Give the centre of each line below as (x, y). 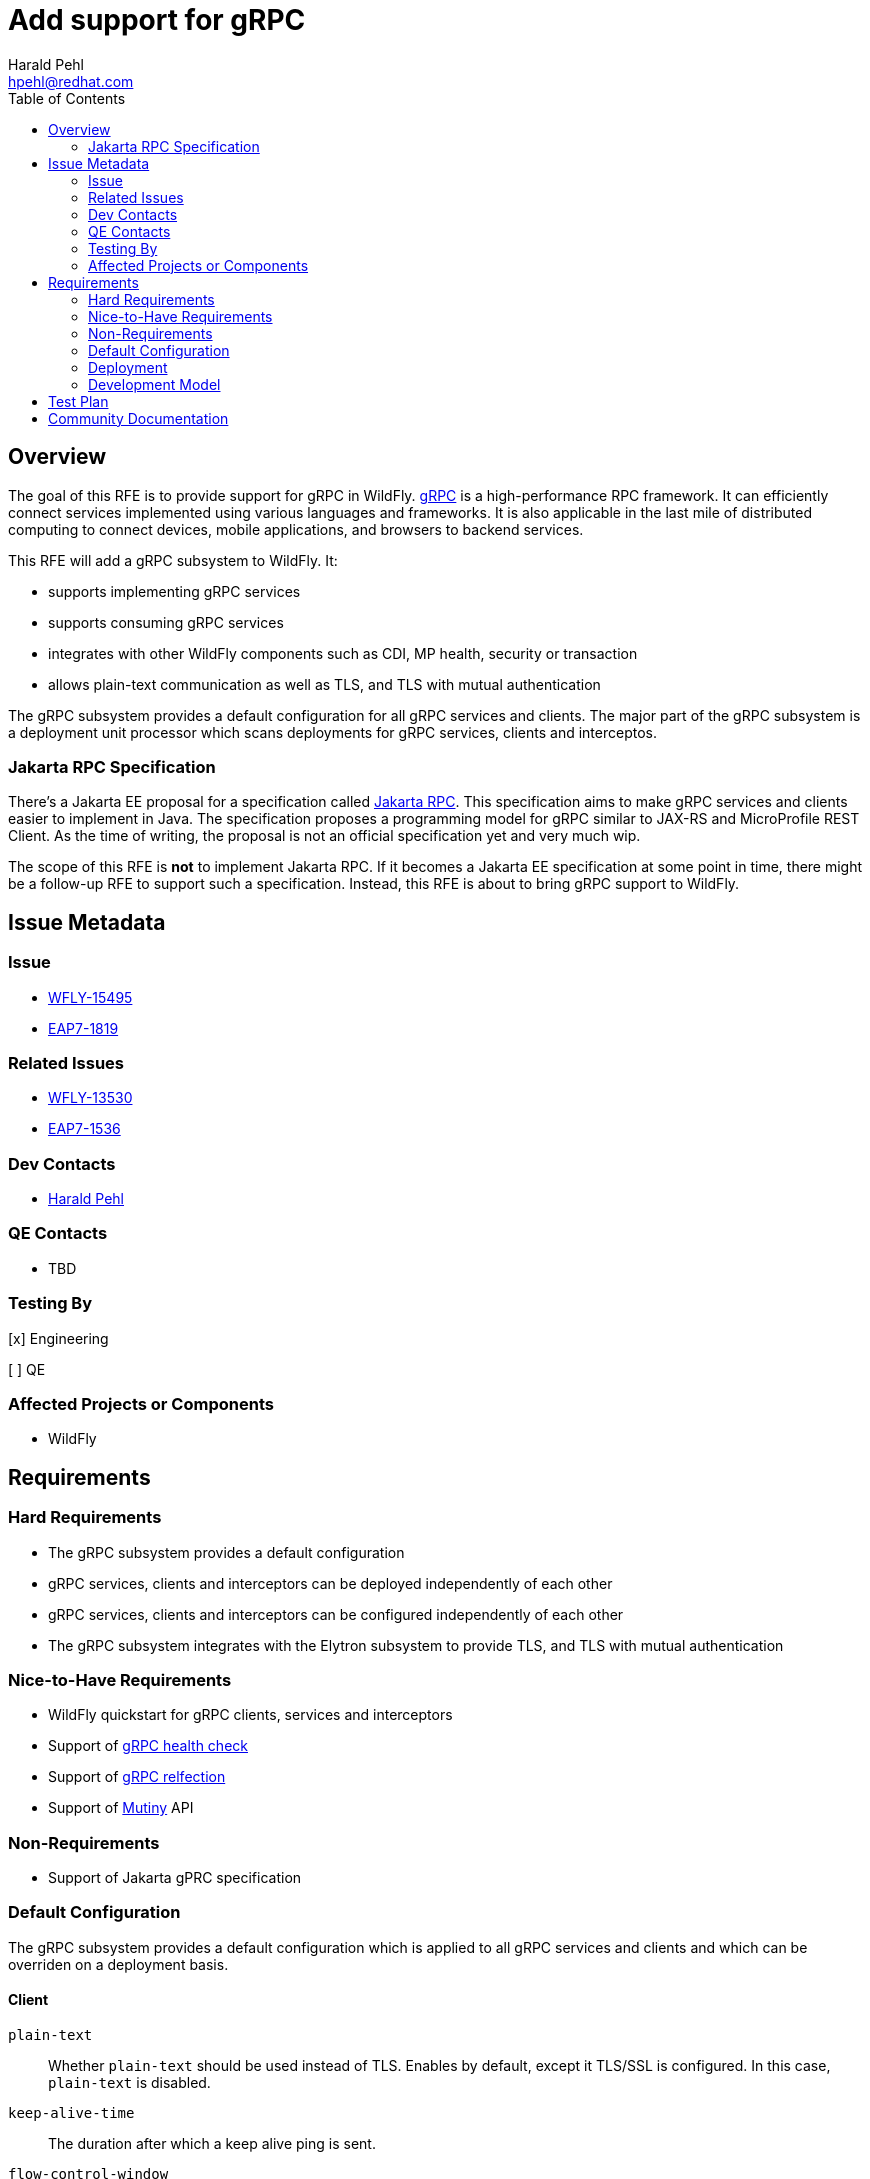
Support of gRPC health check (148, 1746)
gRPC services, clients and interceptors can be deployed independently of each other (330, 1583)
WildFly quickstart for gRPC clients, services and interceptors (250, 1715)
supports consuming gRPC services (166, 622)
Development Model (154, 384)
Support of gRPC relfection (137, 1777)
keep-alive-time (71, 2113)
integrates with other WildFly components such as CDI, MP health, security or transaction (343, 653)
